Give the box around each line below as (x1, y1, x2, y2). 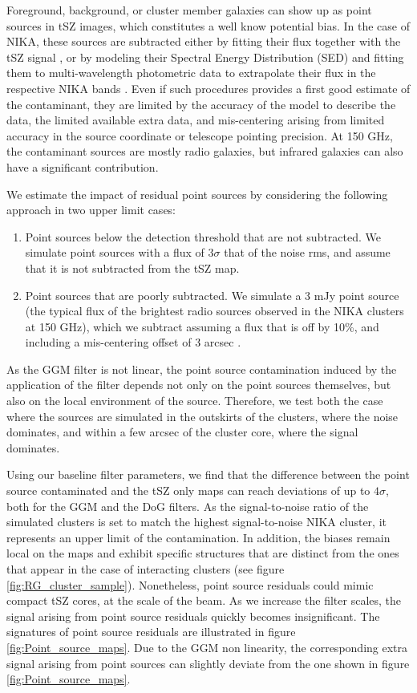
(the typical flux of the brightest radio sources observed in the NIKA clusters (25, 302, 404, 319)
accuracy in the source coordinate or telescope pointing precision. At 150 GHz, (6, 127, 393, 144)
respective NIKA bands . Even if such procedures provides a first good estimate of (6, 79, 411, 96)
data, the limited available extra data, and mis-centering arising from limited (6, 111, 385, 128)
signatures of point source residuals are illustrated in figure (6, 623, 296, 640)
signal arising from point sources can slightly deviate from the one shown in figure (6, 654, 410, 671)
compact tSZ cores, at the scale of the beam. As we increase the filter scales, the (6, 592, 402, 609)
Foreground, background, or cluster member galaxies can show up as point (6, 2, 372, 18)
